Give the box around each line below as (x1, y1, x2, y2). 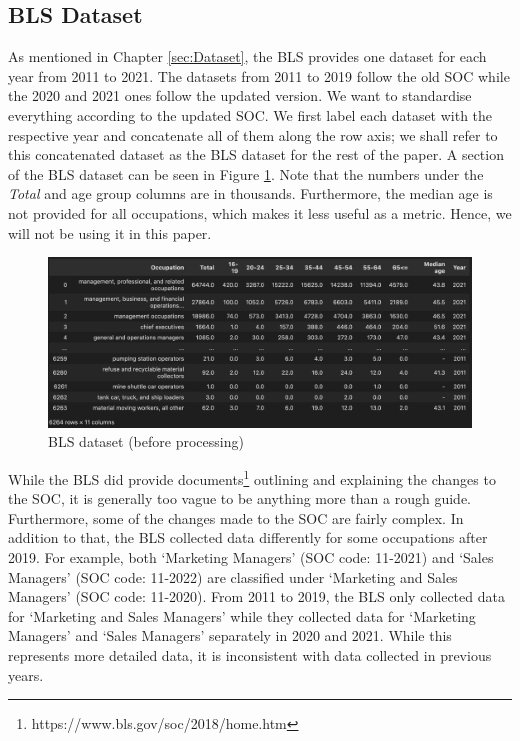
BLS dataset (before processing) (48, 431, 244, 452)
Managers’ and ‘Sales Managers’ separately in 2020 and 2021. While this (8, 625, 452, 646)
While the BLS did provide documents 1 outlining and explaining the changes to (8, 465, 496, 489)
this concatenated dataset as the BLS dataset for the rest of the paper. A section (8, 144, 504, 165)
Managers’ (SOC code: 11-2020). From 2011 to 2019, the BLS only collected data (8, 586, 505, 607)
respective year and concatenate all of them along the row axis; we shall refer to (8, 124, 498, 145)
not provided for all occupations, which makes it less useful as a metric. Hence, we (8, 202, 512, 223)
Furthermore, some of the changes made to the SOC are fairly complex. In (8, 507, 464, 528)
